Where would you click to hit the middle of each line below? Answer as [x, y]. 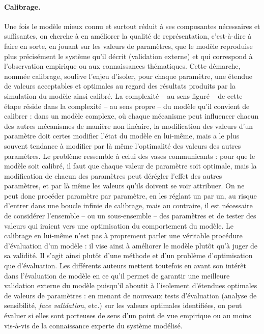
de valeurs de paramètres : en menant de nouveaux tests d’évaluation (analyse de [130, 295]
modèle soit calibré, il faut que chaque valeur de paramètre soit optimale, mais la [130, 166]
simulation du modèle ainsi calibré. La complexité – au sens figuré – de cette [123, 95]
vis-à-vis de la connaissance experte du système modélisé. [93, 325]
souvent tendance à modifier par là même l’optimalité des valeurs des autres [123, 145]
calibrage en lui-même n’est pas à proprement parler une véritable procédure [123, 235]
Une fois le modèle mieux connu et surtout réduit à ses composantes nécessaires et [132, 26]
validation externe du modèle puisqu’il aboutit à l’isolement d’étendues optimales [131, 285]
